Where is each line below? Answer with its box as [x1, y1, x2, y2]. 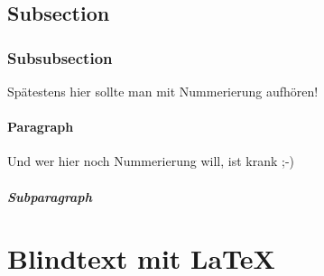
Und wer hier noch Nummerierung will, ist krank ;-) [7, 152, 295, 170]
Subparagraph [7, 187, 92, 206]
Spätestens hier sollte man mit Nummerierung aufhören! [7, 82, 319, 100]
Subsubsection [7, 46, 113, 69]
